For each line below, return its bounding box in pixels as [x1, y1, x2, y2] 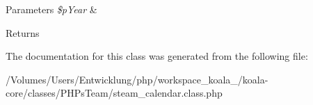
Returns [6, 25, 40, 40]
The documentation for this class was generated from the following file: [6, 49, 308, 63]
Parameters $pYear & [6, 2, 97, 16]
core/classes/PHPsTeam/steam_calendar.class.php [6, 86, 223, 100]
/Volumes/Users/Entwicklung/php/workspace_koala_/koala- [6, 72, 268, 86]
